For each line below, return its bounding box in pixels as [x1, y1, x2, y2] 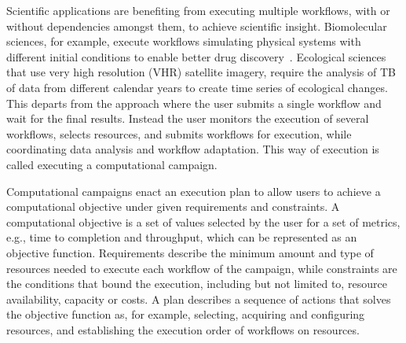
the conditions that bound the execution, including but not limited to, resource [6, 275, 387, 292]
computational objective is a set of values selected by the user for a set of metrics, [6, 213, 401, 230]
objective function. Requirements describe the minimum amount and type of [6, 244, 374, 260]
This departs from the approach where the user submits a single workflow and [6, 94, 382, 111]
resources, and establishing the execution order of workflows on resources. [6, 321, 360, 337]
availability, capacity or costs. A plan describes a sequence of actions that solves [6, 290, 391, 307]
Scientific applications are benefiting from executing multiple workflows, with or [6, 2, 390, 18]
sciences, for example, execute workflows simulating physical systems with [6, 33, 361, 50]
